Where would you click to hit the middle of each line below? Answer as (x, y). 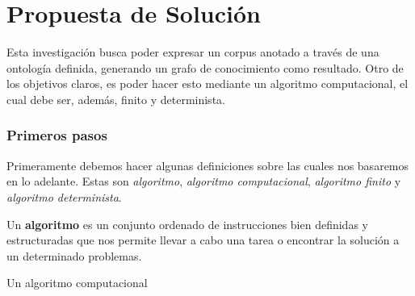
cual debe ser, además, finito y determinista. (116, 99)
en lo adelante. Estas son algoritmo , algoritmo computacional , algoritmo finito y (204, 181)
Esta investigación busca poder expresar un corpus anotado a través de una (193, 52)
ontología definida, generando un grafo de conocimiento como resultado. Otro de (205, 67)
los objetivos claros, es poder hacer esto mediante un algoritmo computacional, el (207, 83)
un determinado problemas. (74, 255)
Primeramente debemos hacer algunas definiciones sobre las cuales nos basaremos (208, 165)
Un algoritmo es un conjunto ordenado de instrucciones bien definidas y (187, 224)
